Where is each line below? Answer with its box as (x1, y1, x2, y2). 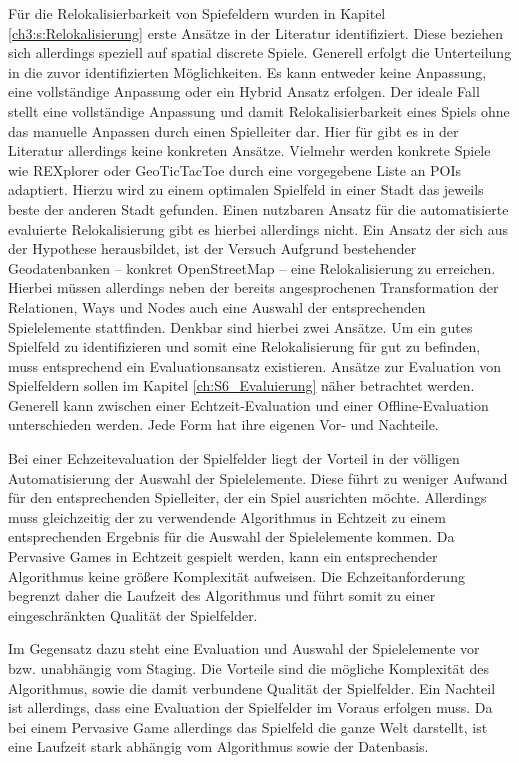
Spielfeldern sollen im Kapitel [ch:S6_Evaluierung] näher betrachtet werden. (8, 375, 475, 396)
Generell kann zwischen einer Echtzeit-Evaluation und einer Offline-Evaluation (8, 394, 489, 415)
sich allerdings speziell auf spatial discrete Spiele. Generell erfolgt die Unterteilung (8, 42, 512, 63)
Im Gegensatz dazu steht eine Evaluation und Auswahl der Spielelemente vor (8, 638, 480, 659)
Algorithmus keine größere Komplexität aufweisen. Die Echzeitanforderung (8, 565, 465, 586)
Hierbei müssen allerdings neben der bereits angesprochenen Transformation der (8, 277, 499, 298)
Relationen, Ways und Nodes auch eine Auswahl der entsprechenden (8, 296, 426, 317)
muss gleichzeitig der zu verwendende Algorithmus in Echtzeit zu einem (8, 506, 446, 527)
